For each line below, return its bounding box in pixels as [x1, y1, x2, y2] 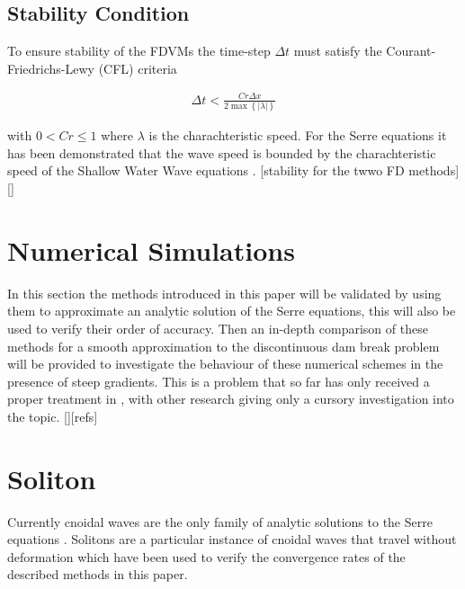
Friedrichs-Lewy [7, 58, 94, 77]
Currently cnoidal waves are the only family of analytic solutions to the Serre [7, 512, 433, 531]
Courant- [386, 41, 436, 60]
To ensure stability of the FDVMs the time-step [7, 41, 271, 60]
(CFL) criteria [98, 58, 177, 77]
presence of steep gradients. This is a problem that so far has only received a [7, 371, 430, 390]
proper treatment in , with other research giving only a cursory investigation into [7, 389, 454, 408]
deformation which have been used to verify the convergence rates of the [7, 547, 406, 566]
